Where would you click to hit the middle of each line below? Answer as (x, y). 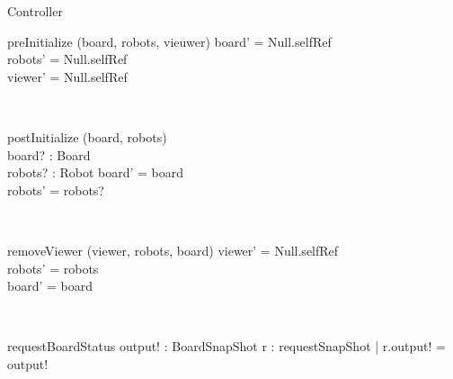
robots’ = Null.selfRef (67, 59)
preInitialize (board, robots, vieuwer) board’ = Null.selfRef (169, 41)
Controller (35, 11)
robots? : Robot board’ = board (96, 172)
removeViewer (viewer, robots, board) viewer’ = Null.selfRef (173, 250)
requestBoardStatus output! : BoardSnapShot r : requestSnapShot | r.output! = (226, 346)
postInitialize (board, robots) (87, 136)
